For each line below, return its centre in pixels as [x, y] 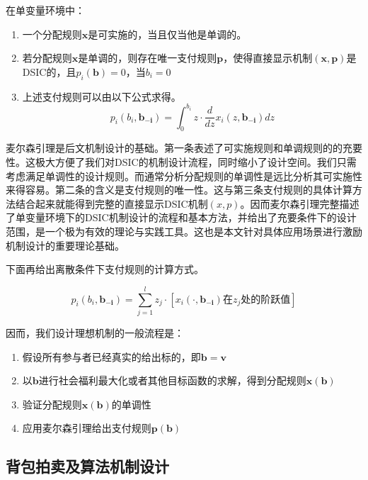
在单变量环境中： [45, 10]
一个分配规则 [52, 34]
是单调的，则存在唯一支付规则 [148, 58]
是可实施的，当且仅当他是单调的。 [167, 34]
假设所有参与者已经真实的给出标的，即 [111, 356]
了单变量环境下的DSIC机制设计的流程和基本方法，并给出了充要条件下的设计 [181, 217]
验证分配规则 [52, 404]
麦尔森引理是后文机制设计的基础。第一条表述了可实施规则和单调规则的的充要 [184, 148]
